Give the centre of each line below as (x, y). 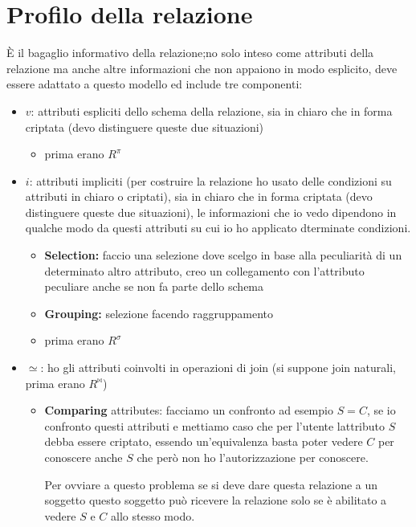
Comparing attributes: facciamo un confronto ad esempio (189, 410)
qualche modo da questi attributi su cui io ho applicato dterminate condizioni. (218, 228)
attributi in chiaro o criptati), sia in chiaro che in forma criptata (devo (199, 196)
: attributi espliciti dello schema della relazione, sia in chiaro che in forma (212, 110)
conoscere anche (84, 457)
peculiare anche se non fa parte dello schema (154, 286)
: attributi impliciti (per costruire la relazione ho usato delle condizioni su (210, 180)
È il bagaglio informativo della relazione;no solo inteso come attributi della (190, 53)
